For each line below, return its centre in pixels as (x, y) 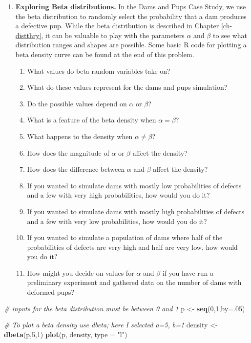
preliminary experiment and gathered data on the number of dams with (134, 282)
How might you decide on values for (81, 272)
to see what (230, 35)
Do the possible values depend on (77, 103)
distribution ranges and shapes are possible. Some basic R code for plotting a (131, 45)
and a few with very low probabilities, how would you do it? (117, 221)
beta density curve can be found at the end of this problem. (105, 54)
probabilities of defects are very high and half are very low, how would (132, 247)
